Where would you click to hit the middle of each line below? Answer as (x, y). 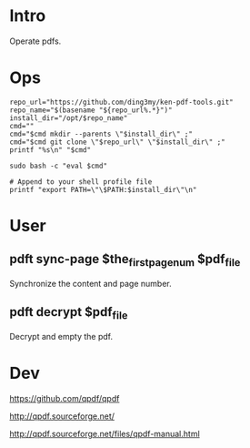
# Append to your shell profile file (81, 182)
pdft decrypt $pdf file (69, 313)
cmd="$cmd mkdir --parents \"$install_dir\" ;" (101, 134)
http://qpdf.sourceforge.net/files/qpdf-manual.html (105, 434)
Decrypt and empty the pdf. (61, 337)
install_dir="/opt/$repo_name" (69, 118)
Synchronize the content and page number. (91, 284)
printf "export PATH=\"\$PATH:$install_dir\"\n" (103, 189)
